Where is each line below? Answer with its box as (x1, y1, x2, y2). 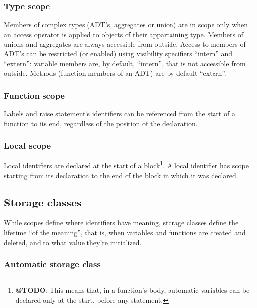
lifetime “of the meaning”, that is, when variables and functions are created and (4, 227, 246, 238)
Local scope (4, 139, 51, 152)
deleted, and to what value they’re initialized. (4, 237, 142, 247)
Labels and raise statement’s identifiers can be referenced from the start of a (4, 108, 235, 118)
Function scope (4, 89, 65, 101)
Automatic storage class (4, 258, 101, 270)
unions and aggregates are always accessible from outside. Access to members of (4, 39, 246, 49)
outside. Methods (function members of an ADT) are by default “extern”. (4, 68, 226, 78)
